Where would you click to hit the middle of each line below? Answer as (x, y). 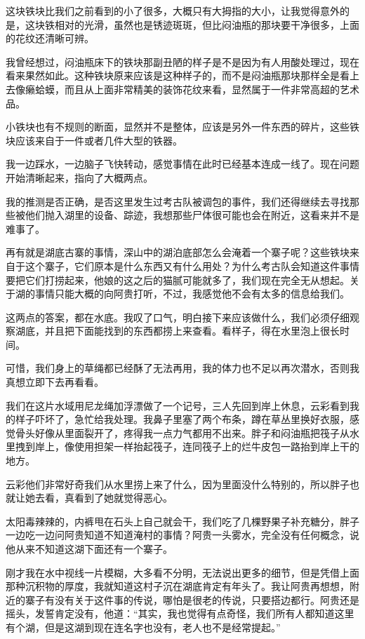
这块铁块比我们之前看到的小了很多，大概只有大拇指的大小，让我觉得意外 (173, 11)
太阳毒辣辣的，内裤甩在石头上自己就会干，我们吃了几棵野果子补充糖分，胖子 (182, 521)
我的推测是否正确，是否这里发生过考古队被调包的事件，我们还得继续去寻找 (178, 201)
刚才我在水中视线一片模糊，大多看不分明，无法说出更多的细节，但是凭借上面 (182, 572)
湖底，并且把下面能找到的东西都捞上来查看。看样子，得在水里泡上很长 (177, 331)
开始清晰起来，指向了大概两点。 (79, 177)
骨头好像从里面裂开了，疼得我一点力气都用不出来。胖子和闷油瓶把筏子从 (182, 432)
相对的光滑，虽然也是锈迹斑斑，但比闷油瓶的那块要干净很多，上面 (207, 24)
